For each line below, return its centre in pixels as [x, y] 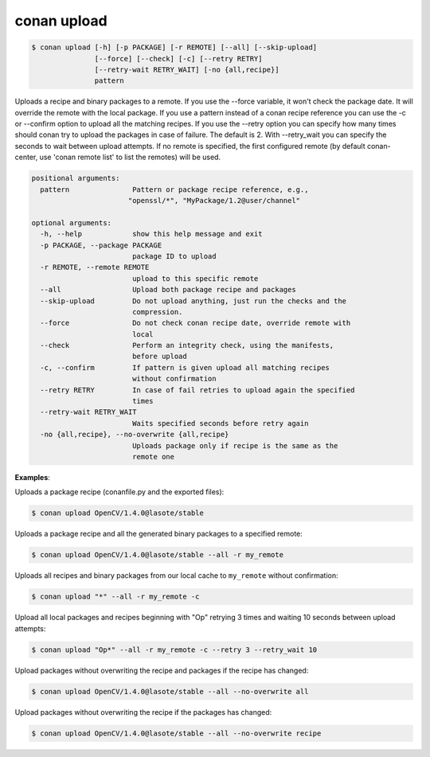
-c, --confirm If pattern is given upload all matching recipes [185, 367]
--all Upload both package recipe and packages [168, 290]
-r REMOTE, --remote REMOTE [95, 267]
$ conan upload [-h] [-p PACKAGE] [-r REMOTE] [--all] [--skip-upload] [174, 47]
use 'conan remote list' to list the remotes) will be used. [130, 157]
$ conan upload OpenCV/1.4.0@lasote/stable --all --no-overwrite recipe [176, 733]
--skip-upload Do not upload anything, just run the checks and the [193, 301]
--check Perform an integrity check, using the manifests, [187, 345]
